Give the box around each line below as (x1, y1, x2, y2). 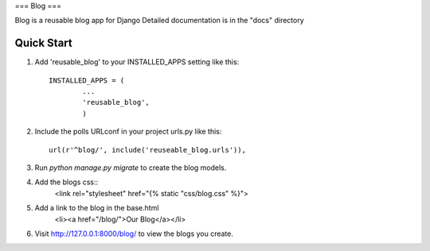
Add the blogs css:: (34, 177, 99, 187)
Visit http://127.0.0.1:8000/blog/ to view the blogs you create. (34, 229, 234, 238)
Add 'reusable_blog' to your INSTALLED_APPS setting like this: (34, 57, 240, 67)
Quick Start (14, 37, 72, 50)
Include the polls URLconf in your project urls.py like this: (34, 127, 222, 137)
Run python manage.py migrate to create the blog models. (34, 163, 227, 172)
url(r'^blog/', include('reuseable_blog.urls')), (49, 145, 247, 154)
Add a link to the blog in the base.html (34, 203, 159, 213)
